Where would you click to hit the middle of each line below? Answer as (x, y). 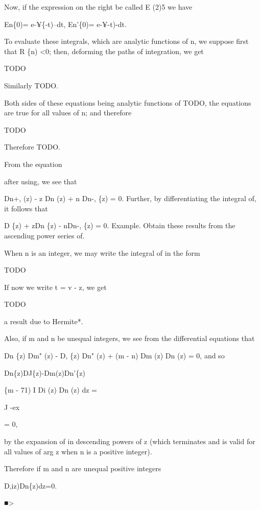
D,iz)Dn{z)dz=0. (31, 485)
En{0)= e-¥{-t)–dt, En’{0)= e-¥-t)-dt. (65, 24)
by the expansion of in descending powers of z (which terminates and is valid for (130, 441)
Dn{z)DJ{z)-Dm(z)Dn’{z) (45, 372)
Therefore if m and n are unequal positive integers (83, 468)
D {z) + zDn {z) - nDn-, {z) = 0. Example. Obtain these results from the (120, 225)
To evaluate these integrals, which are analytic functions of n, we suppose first (126, 41)
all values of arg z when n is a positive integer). (78, 451)
